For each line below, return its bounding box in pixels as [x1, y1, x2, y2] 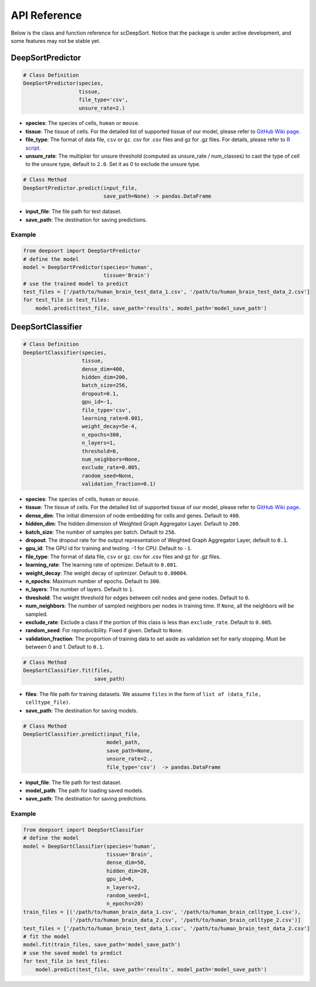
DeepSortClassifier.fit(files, [23, 667, 114, 674]
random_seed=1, [106, 892, 150, 899]
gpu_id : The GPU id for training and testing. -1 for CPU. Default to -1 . [25, 545, 193, 552]
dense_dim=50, [106, 859, 147, 866]
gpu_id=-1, [81, 399, 114, 405]
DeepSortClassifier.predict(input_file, [23, 731, 140, 738]
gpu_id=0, [106, 876, 135, 883]
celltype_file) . [25, 698, 71, 706]
